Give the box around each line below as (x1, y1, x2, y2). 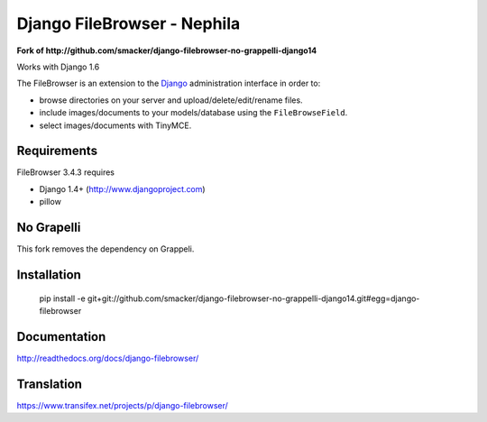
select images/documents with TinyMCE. (39, 120, 192, 131)
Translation (16, 376, 83, 391)
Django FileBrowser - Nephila (16, 14, 241, 33)
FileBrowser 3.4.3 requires (16, 167, 115, 178)
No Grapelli (16, 220, 81, 234)
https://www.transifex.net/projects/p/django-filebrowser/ (16, 399, 229, 410)
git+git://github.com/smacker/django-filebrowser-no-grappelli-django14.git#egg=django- (87, 293, 420, 304)
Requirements (16, 143, 98, 159)
